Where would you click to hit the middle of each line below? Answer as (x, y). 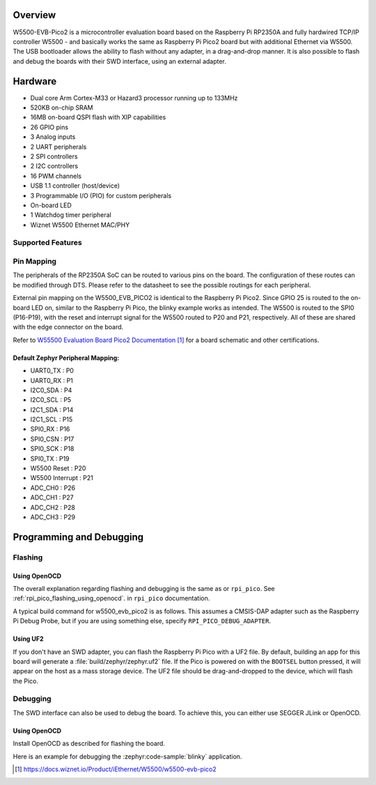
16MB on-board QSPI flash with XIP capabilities (98, 117)
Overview (34, 15)
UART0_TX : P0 (52, 371)
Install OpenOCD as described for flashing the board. (89, 744)
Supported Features (48, 243)
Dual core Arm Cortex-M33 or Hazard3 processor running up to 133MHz (134, 98)
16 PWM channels (56, 176)
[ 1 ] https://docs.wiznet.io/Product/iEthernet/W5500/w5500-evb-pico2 (116, 769)
